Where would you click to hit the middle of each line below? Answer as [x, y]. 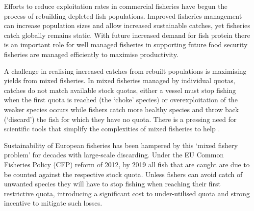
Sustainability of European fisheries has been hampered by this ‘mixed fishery [121, 145]
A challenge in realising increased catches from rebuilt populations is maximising [125, 71]
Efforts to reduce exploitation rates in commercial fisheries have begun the [116, 6]
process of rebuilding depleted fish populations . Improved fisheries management [123, 15]
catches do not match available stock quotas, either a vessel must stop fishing [120, 90]
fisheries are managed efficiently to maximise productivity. [91, 54]
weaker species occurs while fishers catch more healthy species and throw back [121, 109]
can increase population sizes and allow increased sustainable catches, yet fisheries [127, 25]
